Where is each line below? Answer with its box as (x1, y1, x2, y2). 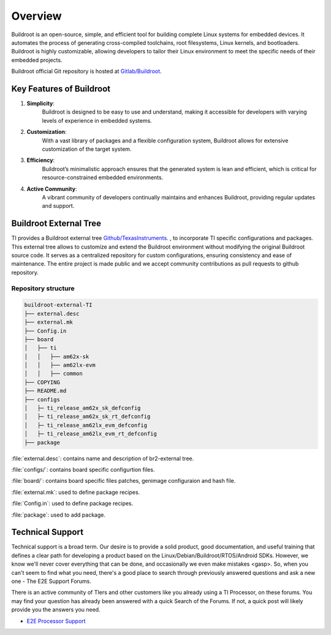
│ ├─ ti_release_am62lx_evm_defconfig (24, 421, 147, 429)
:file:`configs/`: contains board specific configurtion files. (11, 466, 155, 473)
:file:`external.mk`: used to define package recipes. (11, 488, 140, 496)
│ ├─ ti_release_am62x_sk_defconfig (24, 405, 141, 412)
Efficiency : (26, 156, 55, 164)
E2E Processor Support (26, 617, 86, 625)
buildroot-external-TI (24, 301, 93, 309)
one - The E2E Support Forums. (11, 577, 92, 585)
